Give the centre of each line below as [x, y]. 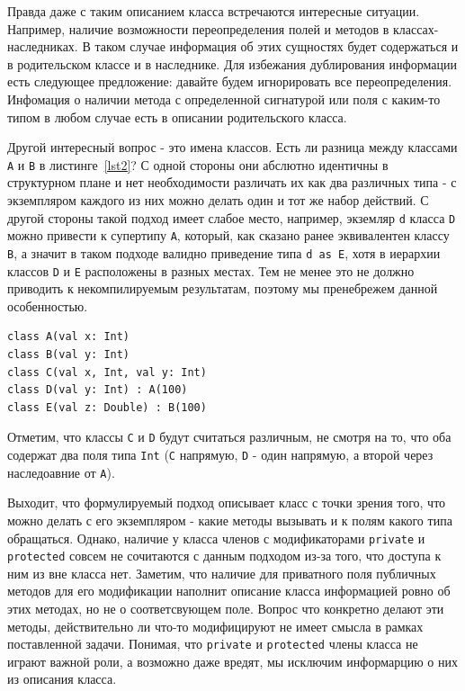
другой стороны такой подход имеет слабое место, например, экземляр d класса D [232, 217]
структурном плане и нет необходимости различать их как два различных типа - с [232, 182]
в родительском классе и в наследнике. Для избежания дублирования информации [232, 63]
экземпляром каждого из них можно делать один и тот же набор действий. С [218, 200]
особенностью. [48, 305]
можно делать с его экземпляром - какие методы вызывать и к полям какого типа [230, 520]
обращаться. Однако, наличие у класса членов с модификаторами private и [216, 538]
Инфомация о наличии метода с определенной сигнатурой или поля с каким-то [224, 99]
